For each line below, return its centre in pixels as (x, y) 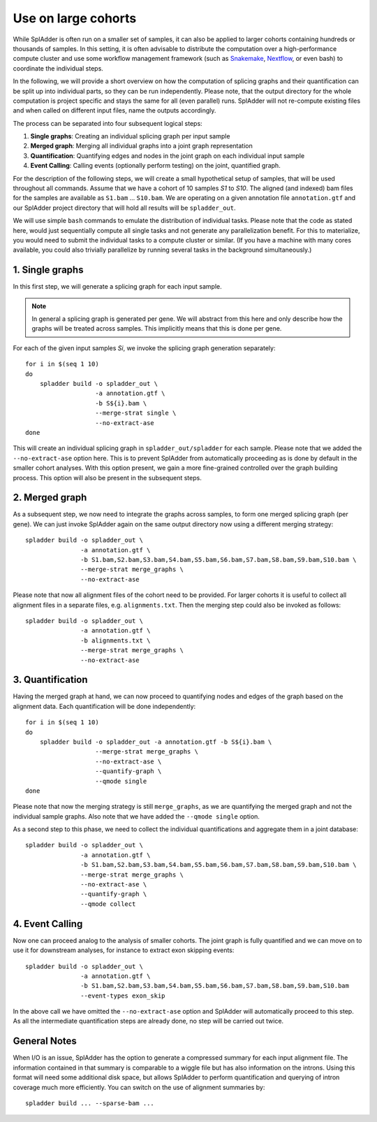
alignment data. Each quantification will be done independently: (104, 706)
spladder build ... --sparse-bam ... (90, 1103)
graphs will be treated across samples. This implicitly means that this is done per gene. (157, 329)
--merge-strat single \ (136, 413)
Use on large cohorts (75, 18)
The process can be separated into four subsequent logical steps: (108, 123)
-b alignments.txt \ (116, 640)
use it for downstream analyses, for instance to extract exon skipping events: (124, 950)
